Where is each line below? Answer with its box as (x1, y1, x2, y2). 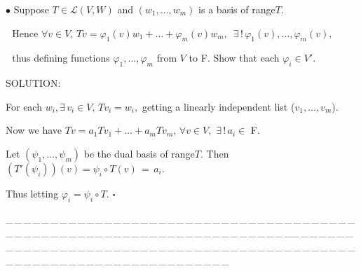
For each (6, 99, 42, 113)
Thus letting (6, 186, 59, 200)
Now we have (6, 123, 62, 137)
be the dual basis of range (83, 146, 195, 160)
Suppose (13, 2, 49, 16)
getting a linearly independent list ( (142, 99, 295, 113)
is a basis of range (198, 2, 275, 16)
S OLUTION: (6, 76, 61, 90)
